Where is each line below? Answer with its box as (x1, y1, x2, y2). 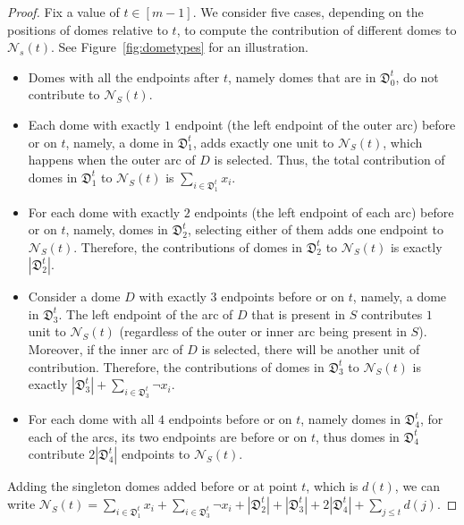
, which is (306, 477, 359, 495)
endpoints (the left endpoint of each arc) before (194, 202, 454, 221)
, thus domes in (316, 427, 400, 445)
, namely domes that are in (228, 67, 376, 86)
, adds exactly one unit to (193, 132, 334, 151)
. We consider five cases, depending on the (192, 3, 424, 21)
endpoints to (121, 445, 190, 463)
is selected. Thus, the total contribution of (214, 150, 445, 169)
